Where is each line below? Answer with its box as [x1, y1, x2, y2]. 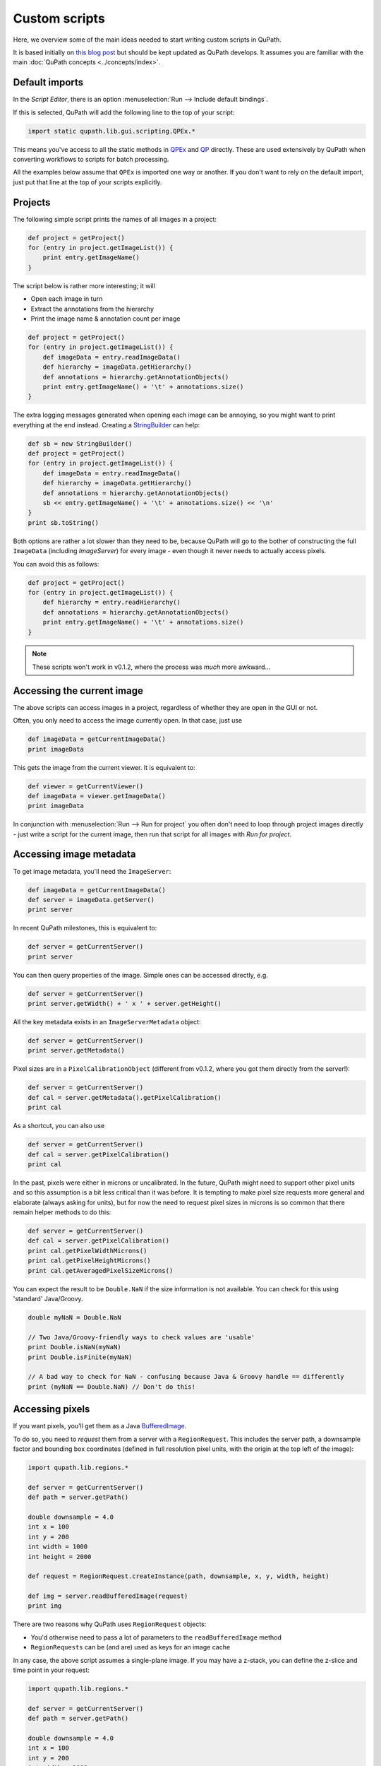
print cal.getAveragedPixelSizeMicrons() [28, 1267, 174, 1274]
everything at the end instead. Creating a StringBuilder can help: [13, 420, 200, 429]
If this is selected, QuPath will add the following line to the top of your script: [13, 108, 235, 117]
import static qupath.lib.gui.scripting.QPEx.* [28, 127, 195, 135]
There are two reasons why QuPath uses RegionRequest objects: [13, 1620, 207, 1628]
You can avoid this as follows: [13, 559, 99, 568]
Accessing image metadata [13, 848, 136, 860]
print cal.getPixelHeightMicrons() [28, 1257, 151, 1264]
